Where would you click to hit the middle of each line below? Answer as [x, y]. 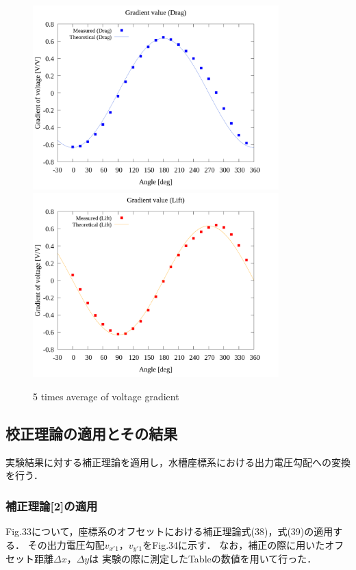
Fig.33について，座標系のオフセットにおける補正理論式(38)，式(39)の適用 [169, 531]
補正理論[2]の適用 [52, 505]
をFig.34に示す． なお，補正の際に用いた [234, 544]
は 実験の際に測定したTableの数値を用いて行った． [203, 558]
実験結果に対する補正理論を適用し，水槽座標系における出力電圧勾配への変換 [178, 462]
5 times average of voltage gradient [106, 396]
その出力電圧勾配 [66, 544]
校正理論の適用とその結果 [92, 433]
